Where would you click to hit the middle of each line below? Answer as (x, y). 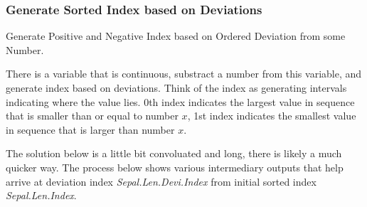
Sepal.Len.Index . (41, 195)
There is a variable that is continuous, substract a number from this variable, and (184, 74)
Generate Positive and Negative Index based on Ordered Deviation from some (176, 36)
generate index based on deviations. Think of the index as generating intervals (176, 87)
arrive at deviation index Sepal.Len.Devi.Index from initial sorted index (161, 181)
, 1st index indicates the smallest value (272, 116)
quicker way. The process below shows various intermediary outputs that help (175, 167)
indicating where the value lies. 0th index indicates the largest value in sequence (180, 101)
